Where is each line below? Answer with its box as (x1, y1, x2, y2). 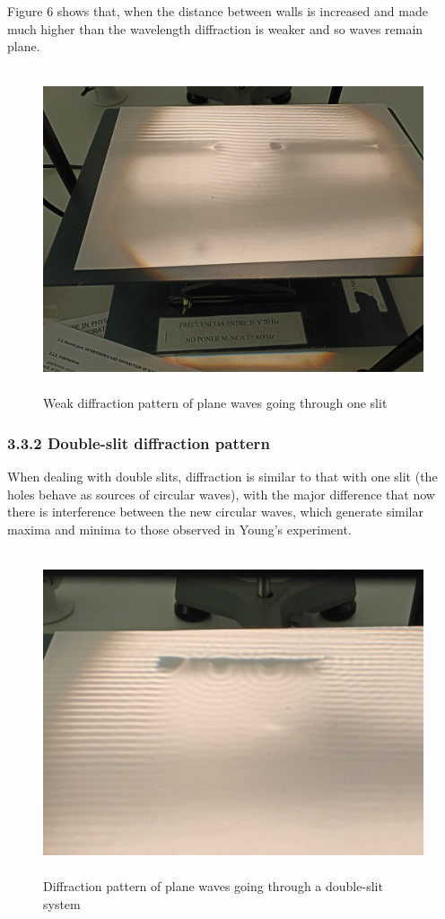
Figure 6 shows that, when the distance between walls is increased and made (7, 2, 428, 20)
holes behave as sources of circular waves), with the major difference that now (7, 484, 435, 503)
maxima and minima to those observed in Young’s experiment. (7, 520, 352, 539)
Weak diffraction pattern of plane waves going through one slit (43, 393, 388, 412)
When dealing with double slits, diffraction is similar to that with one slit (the (7, 467, 438, 486)
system (43, 894, 81, 913)
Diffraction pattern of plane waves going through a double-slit (43, 877, 383, 896)
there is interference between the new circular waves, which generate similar (7, 502, 423, 521)
